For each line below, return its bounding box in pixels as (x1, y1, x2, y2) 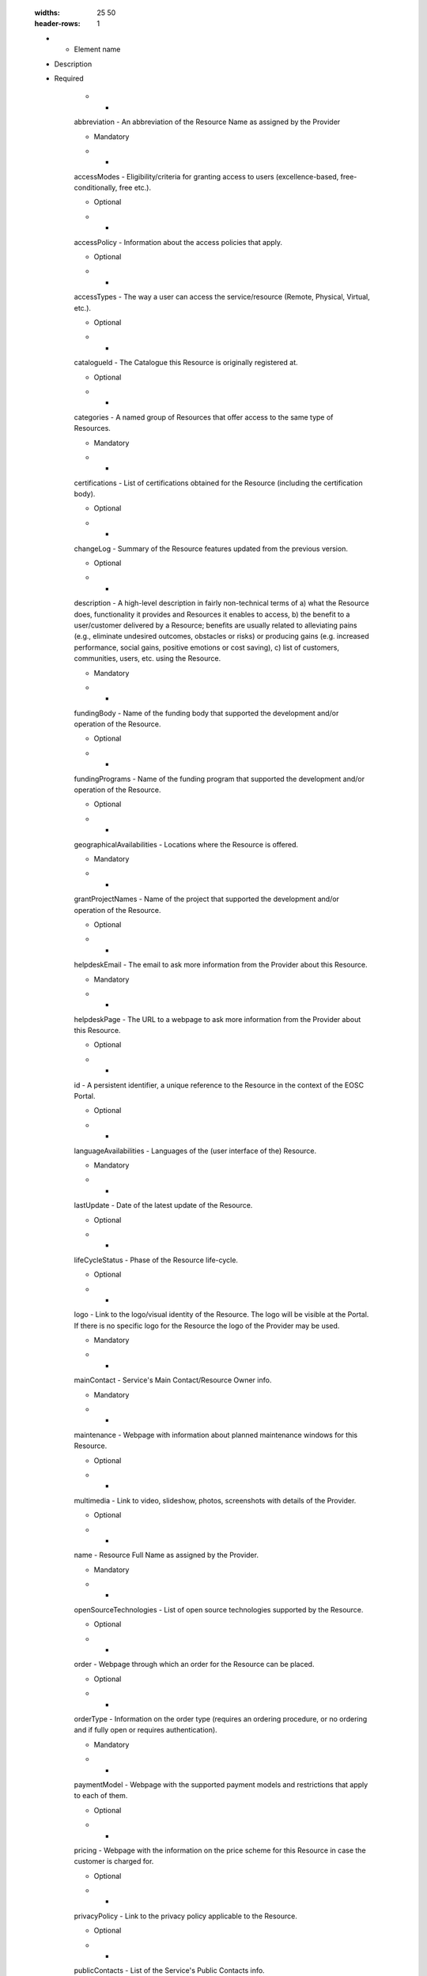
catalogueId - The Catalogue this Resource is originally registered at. (74, 358, 298, 368)
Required (54, 74, 84, 83)
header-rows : (34, 19, 81, 28)
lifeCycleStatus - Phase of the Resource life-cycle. (74, 1255, 239, 1265)
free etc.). (119, 183, 152, 193)
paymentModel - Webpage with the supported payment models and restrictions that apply (74, 1779, 368, 1789)
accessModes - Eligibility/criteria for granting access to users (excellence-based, (74, 172, 339, 181)
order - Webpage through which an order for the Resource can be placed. (74, 1660, 315, 1669)
